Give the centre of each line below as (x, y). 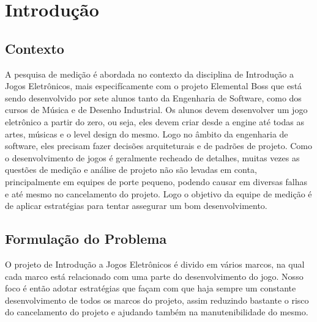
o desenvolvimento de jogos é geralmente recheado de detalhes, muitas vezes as (152, 157)
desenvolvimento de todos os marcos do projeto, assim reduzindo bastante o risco (157, 300)
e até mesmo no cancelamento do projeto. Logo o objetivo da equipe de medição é (158, 193)
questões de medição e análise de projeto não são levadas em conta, (131, 170)
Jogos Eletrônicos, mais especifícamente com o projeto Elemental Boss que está (154, 86)
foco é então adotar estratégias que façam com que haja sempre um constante (151, 288)
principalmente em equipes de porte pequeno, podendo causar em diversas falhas (156, 181)
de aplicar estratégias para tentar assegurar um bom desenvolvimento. (136, 206)
